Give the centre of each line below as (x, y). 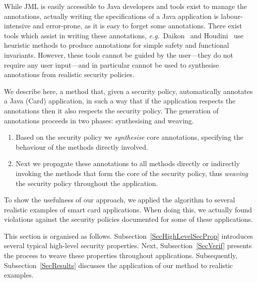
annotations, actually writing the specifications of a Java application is (111, 16)
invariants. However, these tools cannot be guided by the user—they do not (119, 54)
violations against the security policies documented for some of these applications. (128, 219)
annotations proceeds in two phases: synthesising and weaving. (99, 120)
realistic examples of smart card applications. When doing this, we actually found (128, 209)
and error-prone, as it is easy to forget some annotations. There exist (137, 26)
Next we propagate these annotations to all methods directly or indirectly (128, 163)
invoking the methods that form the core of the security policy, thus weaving (132, 173)
